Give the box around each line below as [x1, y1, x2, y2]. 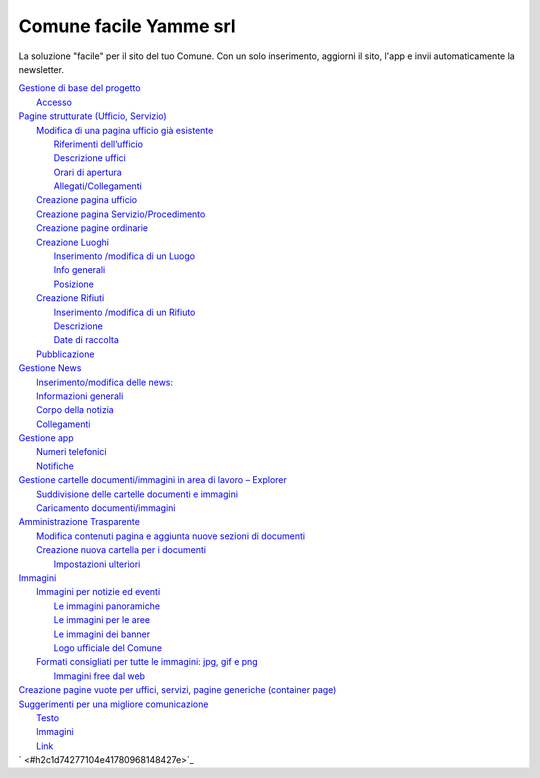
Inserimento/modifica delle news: [36, 376, 174, 388]
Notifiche [36, 460, 74, 472]
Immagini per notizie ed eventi [36, 586, 161, 598]
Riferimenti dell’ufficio [53, 138, 144, 150]
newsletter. [18, 63, 65, 75]
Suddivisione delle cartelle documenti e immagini [36, 488, 239, 500]
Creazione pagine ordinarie [36, 222, 149, 234]
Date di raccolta [53, 334, 120, 346]
